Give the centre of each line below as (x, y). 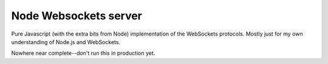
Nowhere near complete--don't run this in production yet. (83, 53)
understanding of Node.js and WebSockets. (66, 42)
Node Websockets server (77, 16)
